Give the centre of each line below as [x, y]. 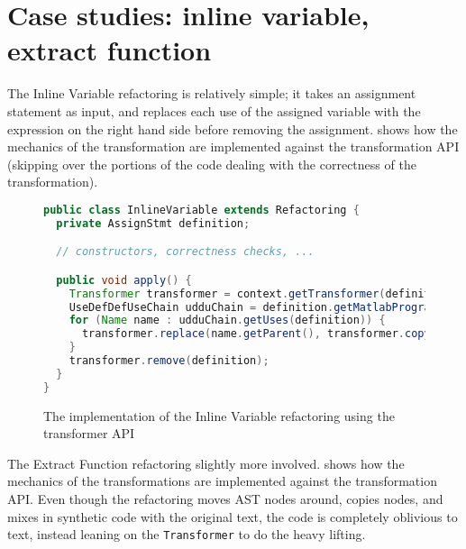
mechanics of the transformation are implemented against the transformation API [233, 146]
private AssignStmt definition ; [153, 223]
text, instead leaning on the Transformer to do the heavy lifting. [187, 534]
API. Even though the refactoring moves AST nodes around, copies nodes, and [225, 499]
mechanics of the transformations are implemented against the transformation [222, 481]
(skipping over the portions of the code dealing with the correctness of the [212, 164]
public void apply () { [124, 280]
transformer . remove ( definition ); [169, 361]
